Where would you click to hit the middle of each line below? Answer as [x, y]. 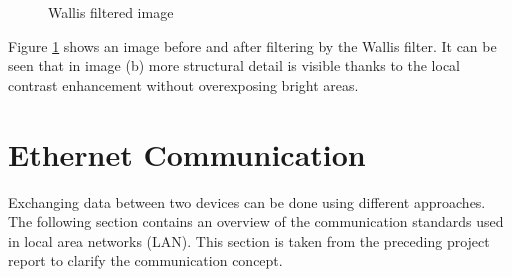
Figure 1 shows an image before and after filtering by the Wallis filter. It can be [252, 45]
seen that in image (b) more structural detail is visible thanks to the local [234, 65]
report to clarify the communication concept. [145, 260]
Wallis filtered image [111, 12]
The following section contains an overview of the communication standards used [256, 221]
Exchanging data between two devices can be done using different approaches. [247, 201]
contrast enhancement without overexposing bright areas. [183, 84]
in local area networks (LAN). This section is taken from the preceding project [249, 240]
